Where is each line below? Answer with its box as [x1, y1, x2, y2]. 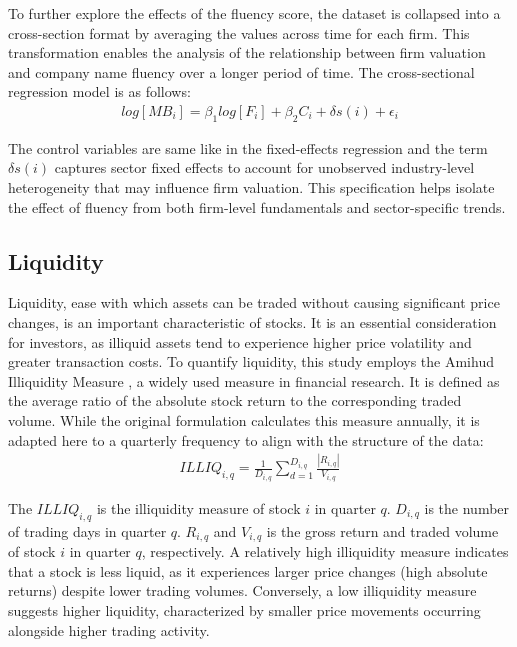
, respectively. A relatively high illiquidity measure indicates [141, 541, 509, 562]
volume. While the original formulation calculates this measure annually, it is [8, 409, 480, 430]
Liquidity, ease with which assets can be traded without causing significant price [8, 292, 500, 313]
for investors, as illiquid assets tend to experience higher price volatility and [8, 331, 472, 352]
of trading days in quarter [8, 520, 167, 541]
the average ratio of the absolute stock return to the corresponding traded [8, 390, 462, 411]
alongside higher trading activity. [8, 619, 210, 640]
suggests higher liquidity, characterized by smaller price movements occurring [8, 599, 481, 620]
